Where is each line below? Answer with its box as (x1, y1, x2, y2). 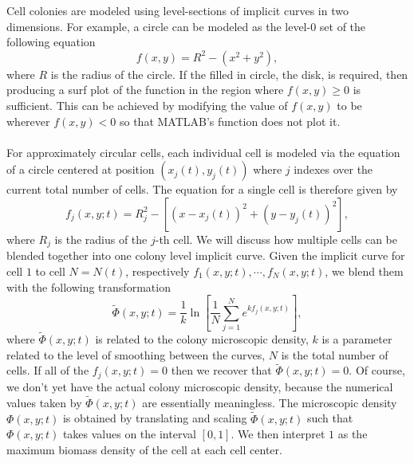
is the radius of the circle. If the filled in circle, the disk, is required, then (50, 65, 408, 82)
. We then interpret (231, 426, 325, 442)
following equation (6, 33, 96, 50)
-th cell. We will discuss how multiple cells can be (155, 230, 397, 247)
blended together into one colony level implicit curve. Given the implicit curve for (6, 247, 405, 264)
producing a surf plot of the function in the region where (6, 81, 284, 98)
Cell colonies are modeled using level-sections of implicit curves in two (6, 2, 349, 18)
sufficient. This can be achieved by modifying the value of (6, 96, 288, 113)
